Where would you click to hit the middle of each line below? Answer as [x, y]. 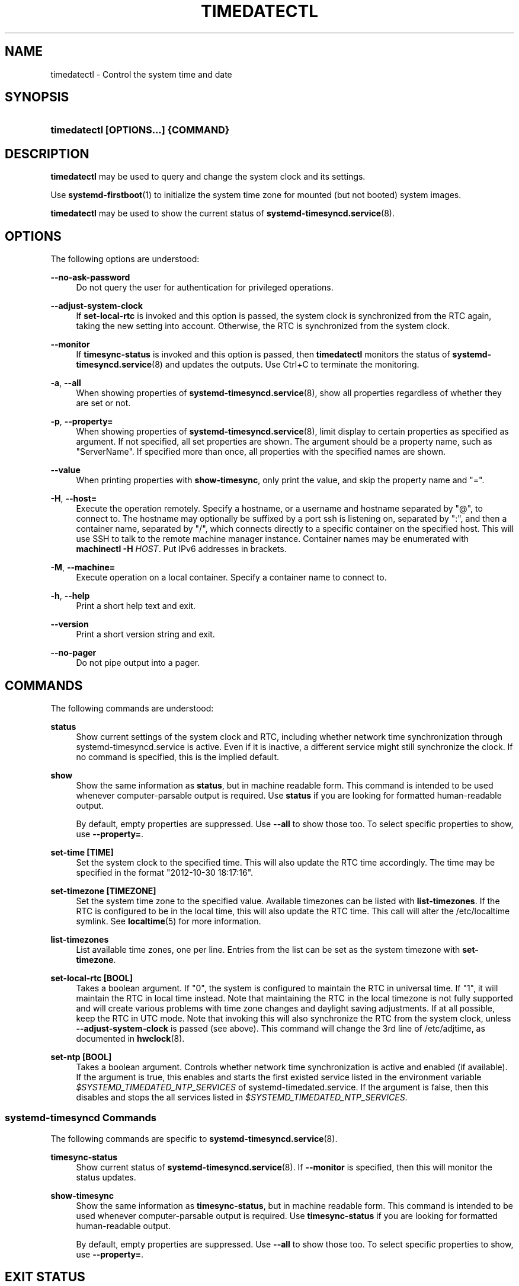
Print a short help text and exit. [136, 606]
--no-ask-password [90, 277]
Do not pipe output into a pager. [138, 663]
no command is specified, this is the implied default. [178, 757]
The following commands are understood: [132, 708]
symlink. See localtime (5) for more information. [169, 921]
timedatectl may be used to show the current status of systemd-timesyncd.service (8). [223, 213]
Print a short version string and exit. [145, 634]
